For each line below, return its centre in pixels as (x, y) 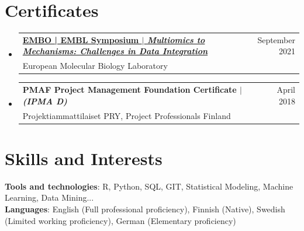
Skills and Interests (84, 158)
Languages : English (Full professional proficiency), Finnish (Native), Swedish (145, 209)
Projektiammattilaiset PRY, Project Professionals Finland (127, 115)
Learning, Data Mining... (49, 197)
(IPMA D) (45, 101)
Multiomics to (176, 39)
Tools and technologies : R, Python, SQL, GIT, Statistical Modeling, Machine (149, 186)
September (276, 39)
